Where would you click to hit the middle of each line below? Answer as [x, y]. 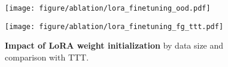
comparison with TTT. [47, 57]
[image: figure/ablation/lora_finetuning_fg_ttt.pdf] [114, 26]
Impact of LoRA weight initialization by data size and [114, 45]
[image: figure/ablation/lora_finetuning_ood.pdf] [108, 8]
